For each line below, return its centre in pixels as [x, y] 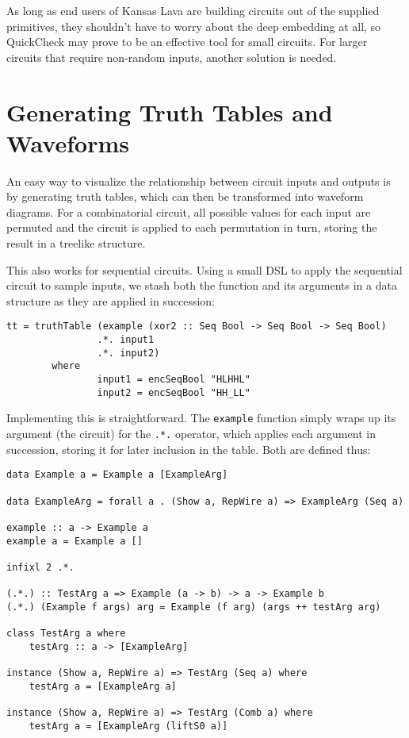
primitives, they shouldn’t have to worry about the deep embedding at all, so [194, 26]
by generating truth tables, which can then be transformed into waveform [185, 196]
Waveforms [68, 142]
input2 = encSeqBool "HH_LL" [174, 392]
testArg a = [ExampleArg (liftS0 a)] [128, 726]
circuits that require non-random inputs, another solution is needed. [172, 57]
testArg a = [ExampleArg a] [103, 686]
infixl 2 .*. [40, 567]
